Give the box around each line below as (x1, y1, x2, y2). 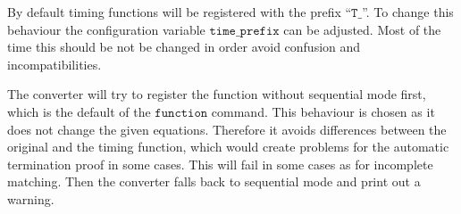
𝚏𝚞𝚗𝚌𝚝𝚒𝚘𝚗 (155, 106, 208, 119)
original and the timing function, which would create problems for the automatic (7, 137, 449, 156)
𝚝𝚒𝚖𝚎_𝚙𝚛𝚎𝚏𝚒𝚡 (209, 24, 280, 37)
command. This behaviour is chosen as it (211, 102, 435, 120)
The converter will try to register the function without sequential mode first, (7, 85, 426, 103)
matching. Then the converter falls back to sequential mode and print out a (7, 172, 421, 191)
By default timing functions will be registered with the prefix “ (7, 3, 352, 21)
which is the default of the (7, 102, 151, 120)
